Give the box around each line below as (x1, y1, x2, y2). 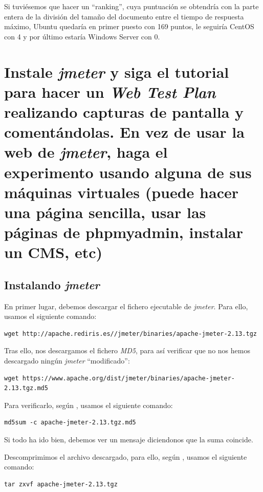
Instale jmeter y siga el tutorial (4, 61, 229, 82)
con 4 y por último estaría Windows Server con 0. (4, 31, 160, 41)
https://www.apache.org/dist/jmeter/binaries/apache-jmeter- (22, 374, 235, 382)
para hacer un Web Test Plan (4, 81, 216, 102)
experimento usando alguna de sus (4, 161, 252, 182)
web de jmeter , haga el (4, 141, 168, 163)
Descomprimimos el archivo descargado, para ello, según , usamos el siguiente (4, 451, 247, 462)
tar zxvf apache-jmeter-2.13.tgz (4, 480, 118, 488)
